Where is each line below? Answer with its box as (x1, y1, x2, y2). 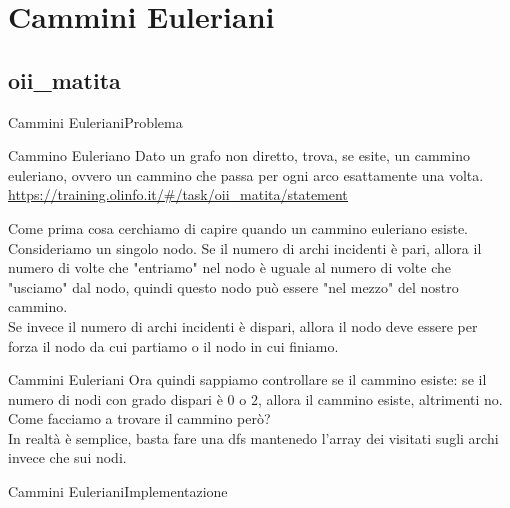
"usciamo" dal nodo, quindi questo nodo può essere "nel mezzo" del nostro (8, 276, 459, 297)
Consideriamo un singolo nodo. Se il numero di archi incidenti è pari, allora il (8, 237, 482, 258)
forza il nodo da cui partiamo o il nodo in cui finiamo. (8, 335, 339, 356)
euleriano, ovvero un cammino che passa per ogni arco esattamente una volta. (8, 164, 484, 185)
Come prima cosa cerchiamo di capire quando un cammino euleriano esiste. (8, 217, 469, 238)
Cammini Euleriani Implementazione (8, 481, 228, 502)
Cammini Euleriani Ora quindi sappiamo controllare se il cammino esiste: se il (8, 369, 487, 390)
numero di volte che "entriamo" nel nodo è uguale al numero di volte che (8, 257, 452, 278)
